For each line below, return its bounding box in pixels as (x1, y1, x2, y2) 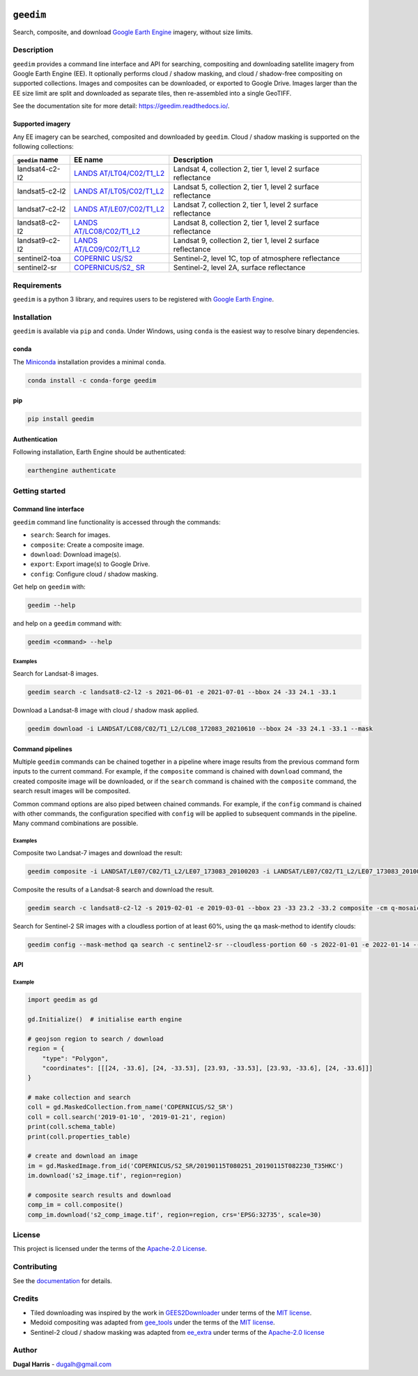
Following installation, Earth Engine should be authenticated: (13, 447, 186, 457)
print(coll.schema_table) (27, 1123, 116, 1131)
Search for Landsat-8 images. (13, 669, 99, 678)
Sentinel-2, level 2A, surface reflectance (173, 262, 306, 272)
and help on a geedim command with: (13, 619, 122, 628)
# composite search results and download (27, 1191, 171, 1199)
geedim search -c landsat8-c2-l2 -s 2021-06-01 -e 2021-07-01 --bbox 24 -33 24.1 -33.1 (27, 688, 336, 696)
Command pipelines (13, 744, 72, 753)
